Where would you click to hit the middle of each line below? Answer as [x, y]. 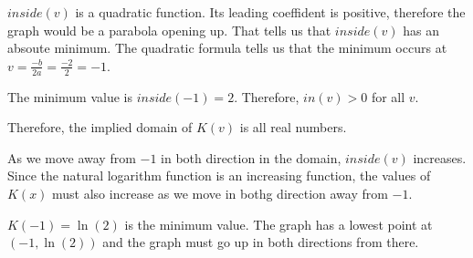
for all [388, 96]
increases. [440, 157]
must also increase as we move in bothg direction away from [220, 193]
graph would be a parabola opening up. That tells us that [169, 30]
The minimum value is [70, 96]
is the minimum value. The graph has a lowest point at [279, 224]
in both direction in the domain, [251, 157]
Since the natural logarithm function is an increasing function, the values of [219, 175]
